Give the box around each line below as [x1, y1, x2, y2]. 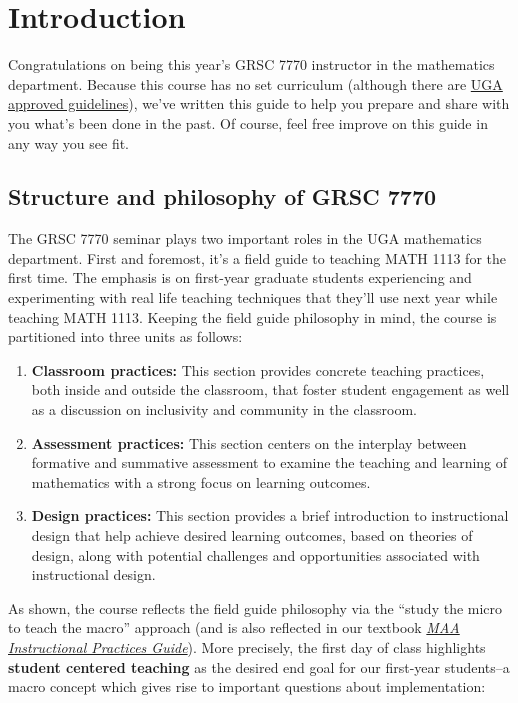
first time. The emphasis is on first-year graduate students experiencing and [8, 267, 472, 288]
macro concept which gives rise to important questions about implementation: [8, 676, 486, 697]
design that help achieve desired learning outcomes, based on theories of [31, 525, 473, 546]
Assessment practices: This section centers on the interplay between [31, 432, 467, 453]
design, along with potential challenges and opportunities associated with [31, 544, 480, 565]
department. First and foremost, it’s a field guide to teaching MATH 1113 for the [8, 247, 506, 268]
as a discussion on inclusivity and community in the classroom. [31, 399, 417, 420]
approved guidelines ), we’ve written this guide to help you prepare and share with [8, 93, 510, 114]
